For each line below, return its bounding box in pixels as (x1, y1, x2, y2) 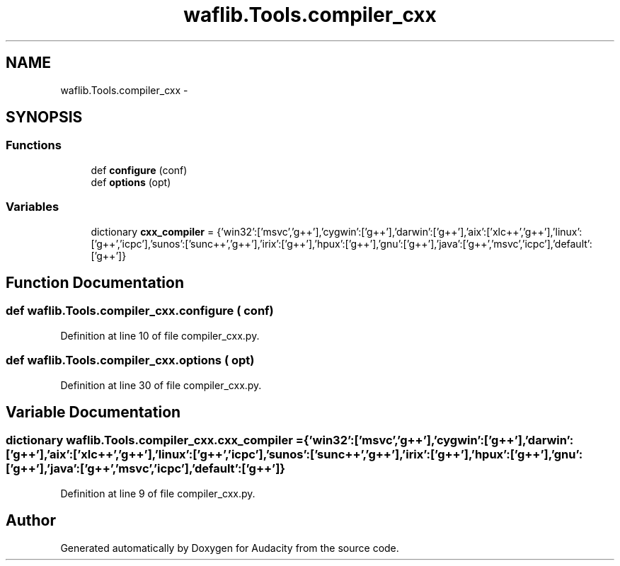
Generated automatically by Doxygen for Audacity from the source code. (60, 541, 399, 554)
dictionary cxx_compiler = (91, 225, 214, 238)
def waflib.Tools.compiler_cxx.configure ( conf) (6, 304, 274, 318)
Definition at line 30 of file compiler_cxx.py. (60, 379, 262, 391)
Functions (6, 138, 62, 153)
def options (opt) (91, 175, 171, 188)
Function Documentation (6, 273, 184, 291)
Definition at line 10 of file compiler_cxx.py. (60, 329, 260, 342)
